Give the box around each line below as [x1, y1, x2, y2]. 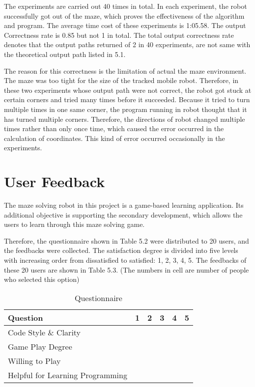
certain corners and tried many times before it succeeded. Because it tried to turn [4, 94, 250, 105]
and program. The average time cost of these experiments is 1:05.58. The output [4, 20, 246, 30]
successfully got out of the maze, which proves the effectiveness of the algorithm [4, 10, 245, 21]
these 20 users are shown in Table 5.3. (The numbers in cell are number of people [4, 264, 249, 275]
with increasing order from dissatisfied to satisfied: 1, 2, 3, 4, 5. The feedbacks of [4, 255, 247, 265]
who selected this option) [4, 274, 80, 284]
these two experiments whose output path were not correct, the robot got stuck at [4, 84, 252, 95]
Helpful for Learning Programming [8, 369, 127, 381]
